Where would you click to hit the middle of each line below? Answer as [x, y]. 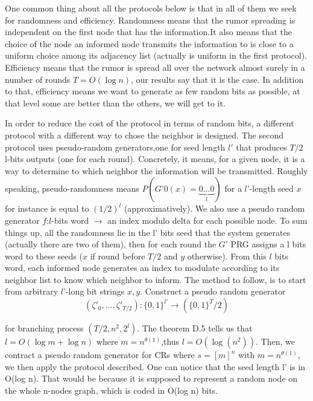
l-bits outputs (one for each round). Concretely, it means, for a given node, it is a [155, 159]
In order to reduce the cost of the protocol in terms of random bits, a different [150, 123]
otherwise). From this [227, 256]
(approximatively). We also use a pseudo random [214, 208]
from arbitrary [32, 291]
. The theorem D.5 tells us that [195, 328]
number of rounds [38, 79]
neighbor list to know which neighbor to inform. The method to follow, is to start [156, 279]
